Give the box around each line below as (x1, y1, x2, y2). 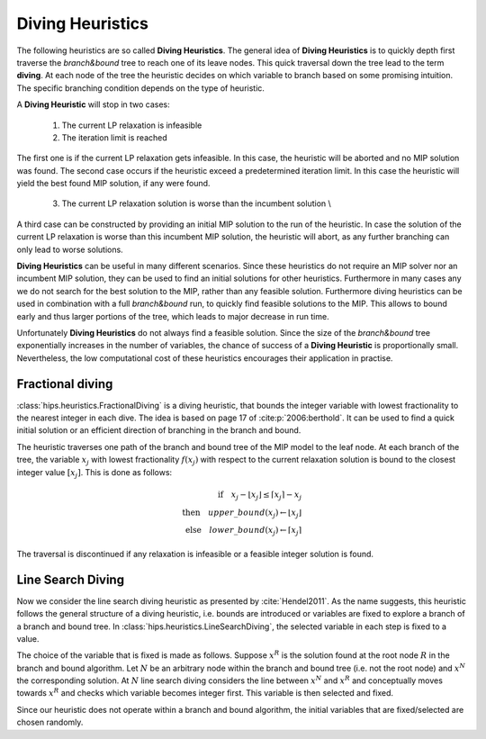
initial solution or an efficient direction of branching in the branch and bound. (16, 425, 301, 436)
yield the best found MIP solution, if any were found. (16, 178, 211, 189)
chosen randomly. (16, 716, 84, 728)
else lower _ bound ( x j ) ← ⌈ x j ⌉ (184, 525, 301, 537)
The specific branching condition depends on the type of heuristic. (16, 82, 265, 94)
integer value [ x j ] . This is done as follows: (16, 466, 173, 480)
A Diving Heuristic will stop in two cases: (16, 99, 170, 110)
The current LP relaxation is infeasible (61, 120, 202, 131)
